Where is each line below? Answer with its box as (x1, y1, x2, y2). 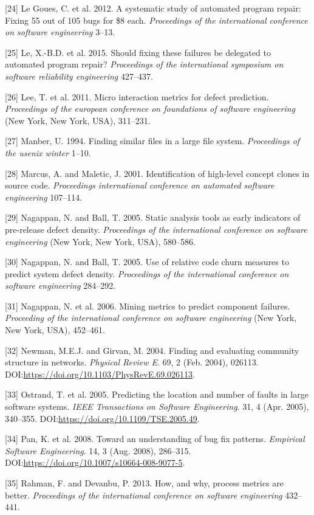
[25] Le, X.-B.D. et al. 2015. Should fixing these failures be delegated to (5, 46, 271, 58)
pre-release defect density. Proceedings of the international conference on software (5, 223, 307, 235)
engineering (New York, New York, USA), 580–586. (5, 235, 196, 247)
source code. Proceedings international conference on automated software (5, 179, 275, 192)
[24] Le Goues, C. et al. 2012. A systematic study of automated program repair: (5, 2, 301, 14)
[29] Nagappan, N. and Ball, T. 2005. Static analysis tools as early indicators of (5, 211, 301, 224)
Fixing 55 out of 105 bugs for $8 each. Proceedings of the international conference (5, 13, 308, 26)
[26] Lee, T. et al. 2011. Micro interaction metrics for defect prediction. (5, 90, 269, 103)
